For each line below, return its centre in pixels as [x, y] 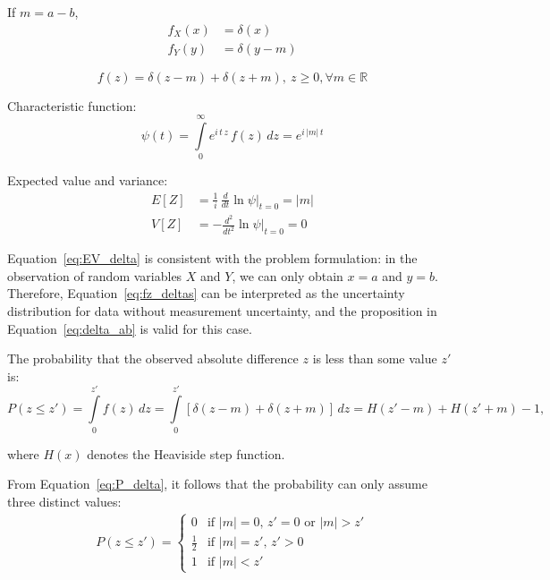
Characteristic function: [72, 105]
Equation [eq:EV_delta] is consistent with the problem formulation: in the [212, 258]
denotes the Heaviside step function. [186, 453]
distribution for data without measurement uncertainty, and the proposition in [222, 311]
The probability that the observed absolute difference [153, 358]
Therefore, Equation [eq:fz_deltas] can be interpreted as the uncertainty [206, 293]
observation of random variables [95, 275]
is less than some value [375, 358]
